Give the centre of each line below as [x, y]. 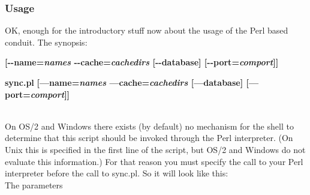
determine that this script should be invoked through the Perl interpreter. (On [149, 138]
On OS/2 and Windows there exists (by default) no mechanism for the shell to [149, 126]
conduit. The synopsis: [46, 42]
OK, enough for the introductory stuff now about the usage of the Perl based [147, 30]
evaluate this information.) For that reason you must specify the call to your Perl [154, 161]
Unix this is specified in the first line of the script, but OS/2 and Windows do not [155, 149]
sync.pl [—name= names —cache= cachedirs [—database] [124, 82]
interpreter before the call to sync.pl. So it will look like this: [117, 173]
